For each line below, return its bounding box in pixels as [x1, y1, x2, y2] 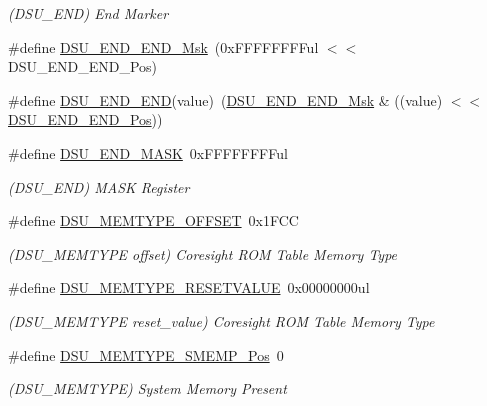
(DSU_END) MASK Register [8, 176, 190, 197]
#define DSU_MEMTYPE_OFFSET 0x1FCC [8, 210, 299, 231]
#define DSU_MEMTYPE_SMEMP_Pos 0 [8, 344, 284, 365]
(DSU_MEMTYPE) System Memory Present [8, 378, 287, 399]
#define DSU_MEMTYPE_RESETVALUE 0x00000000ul [8, 277, 370, 298]
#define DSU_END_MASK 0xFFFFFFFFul [8, 142, 288, 163]
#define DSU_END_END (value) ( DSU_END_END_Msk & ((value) [8, 89, 443, 110]
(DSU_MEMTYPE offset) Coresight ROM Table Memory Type [8, 243, 398, 264]
